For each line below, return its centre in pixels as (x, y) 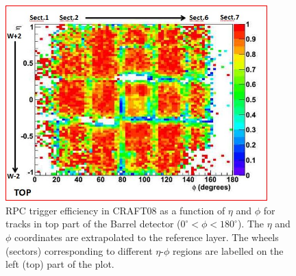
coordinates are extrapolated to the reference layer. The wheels (147, 237)
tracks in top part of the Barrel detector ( (93, 224)
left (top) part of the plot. (60, 264)
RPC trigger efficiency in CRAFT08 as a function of (115, 210)
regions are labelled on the (228, 250)
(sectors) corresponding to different (79, 250)
